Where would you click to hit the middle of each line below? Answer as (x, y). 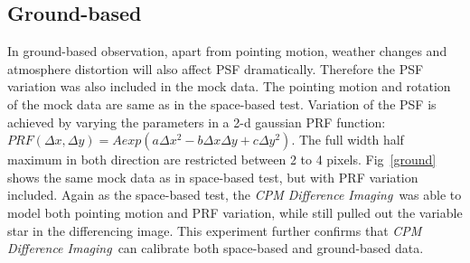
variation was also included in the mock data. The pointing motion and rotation (229, 86)
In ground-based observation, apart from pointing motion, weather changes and (227, 51)
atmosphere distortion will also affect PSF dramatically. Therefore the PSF (216, 68)
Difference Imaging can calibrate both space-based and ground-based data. (216, 248)
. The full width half (348, 140)
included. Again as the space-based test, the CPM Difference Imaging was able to (235, 195)
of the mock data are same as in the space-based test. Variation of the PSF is (222, 103)
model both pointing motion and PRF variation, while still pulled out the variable (235, 212)
